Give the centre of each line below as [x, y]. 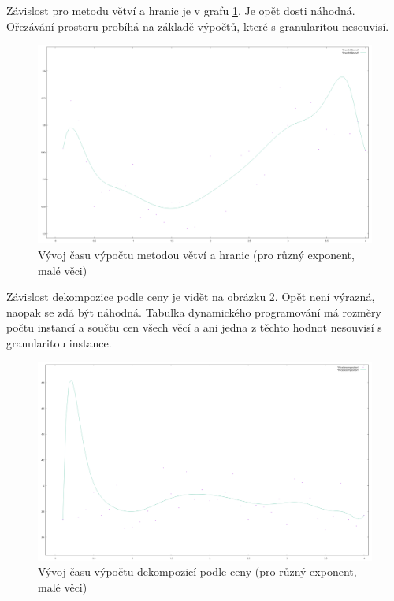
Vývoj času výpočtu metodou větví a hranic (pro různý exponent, [196, 254]
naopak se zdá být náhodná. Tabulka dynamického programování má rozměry [194, 312]
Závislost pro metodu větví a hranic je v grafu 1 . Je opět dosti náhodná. [181, 10]
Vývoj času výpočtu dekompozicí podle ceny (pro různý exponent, [197, 571]
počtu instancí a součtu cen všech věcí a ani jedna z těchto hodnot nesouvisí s [194, 327]
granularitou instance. [59, 342]
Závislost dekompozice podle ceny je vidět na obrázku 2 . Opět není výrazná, [191, 297]
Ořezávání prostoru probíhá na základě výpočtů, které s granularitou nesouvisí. [198, 26]
